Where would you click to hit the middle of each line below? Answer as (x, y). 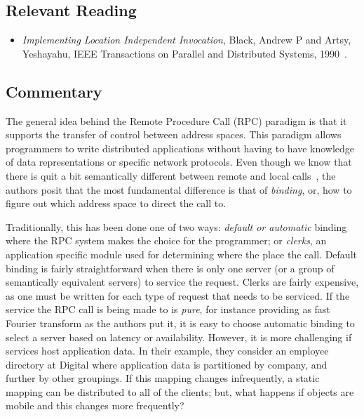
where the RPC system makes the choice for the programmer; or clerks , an (166, 240)
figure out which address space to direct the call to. (116, 203)
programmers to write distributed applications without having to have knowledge (180, 148)
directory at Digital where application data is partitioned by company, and (167, 364)
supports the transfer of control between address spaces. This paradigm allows (174, 134)
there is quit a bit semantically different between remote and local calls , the (171, 175)
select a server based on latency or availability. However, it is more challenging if (179, 337)
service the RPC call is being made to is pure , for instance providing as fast (168, 309)
